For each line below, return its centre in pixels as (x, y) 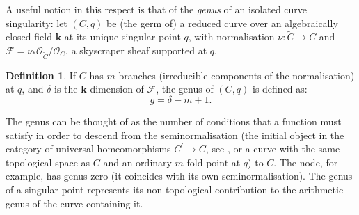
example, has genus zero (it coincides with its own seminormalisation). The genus (179, 176)
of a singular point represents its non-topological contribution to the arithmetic (175, 189)
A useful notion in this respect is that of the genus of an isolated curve (157, 9)
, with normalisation (231, 37)
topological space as (48, 162)
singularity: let (37, 23)
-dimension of (115, 89)
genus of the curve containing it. (74, 203)
